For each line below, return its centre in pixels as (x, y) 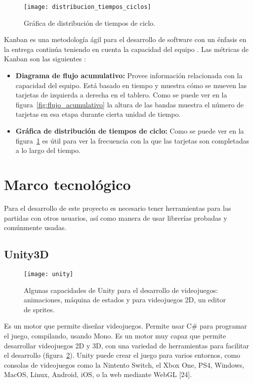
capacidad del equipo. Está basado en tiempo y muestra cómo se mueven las (131, 85)
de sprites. (39, 309)
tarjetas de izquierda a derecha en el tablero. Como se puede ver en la (121, 95)
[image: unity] (49, 274)
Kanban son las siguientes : (45, 59)
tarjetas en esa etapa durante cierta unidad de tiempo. (98, 114)
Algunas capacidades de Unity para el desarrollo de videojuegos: (121, 290)
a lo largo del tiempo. (48, 150)
